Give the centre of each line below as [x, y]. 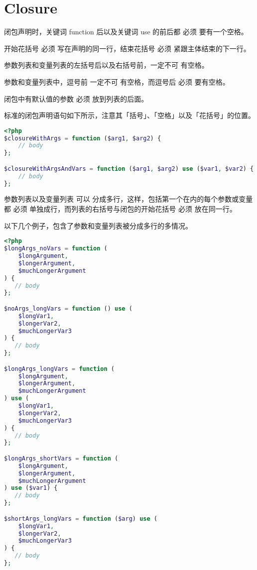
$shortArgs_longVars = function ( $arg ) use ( [81, 518]
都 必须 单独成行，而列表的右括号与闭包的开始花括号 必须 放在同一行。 [120, 209]
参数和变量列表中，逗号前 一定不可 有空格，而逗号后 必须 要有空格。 [117, 81]
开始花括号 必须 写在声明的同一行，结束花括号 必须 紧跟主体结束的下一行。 [127, 48]
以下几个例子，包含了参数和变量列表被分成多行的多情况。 [98, 225]
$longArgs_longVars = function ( [59, 369]
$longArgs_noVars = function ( [56, 249]
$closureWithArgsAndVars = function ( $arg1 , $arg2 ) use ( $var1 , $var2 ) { [129, 169]
